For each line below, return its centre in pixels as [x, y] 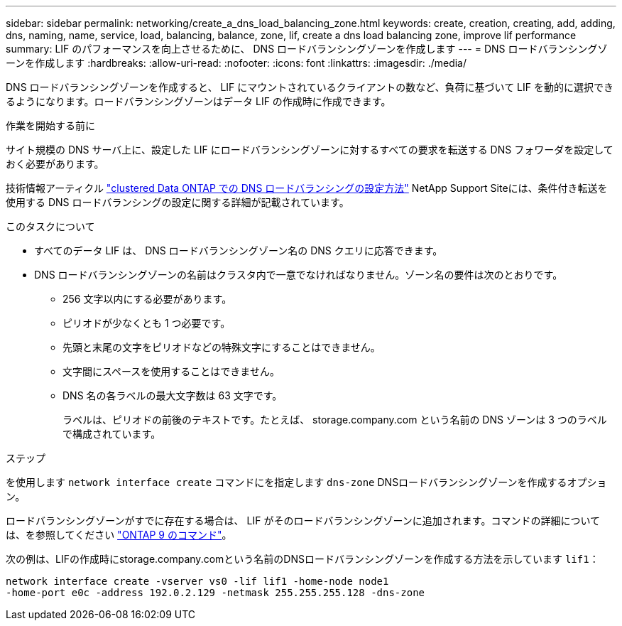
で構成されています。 [112, 434]
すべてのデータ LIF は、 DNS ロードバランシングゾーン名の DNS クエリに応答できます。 [239, 250]
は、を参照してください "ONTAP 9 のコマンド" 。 [119, 535]
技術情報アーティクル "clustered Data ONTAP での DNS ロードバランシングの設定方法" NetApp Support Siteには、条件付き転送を [307, 188]
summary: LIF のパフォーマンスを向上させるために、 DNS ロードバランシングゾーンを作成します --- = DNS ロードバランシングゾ [307, 49]
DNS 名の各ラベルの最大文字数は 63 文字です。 [173, 395]
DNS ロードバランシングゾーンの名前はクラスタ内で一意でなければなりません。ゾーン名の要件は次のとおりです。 [299, 275]
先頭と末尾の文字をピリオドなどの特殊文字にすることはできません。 [222, 347]
